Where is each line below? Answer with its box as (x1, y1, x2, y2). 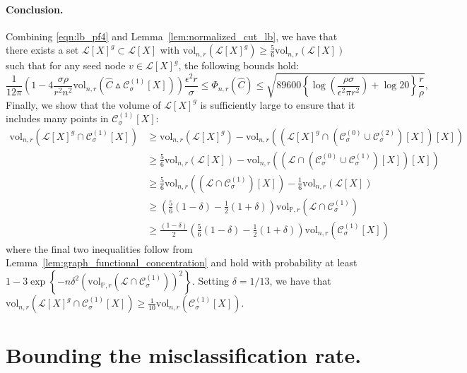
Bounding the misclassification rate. (6, 341, 362, 369)
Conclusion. (6, 1, 64, 16)
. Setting (191, 273, 229, 288)
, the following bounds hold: (178, 58, 300, 73)
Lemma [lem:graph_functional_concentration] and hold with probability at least (6, 255, 357, 270)
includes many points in (6, 111, 109, 126)
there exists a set (6, 42, 79, 57)
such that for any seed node (6, 58, 126, 73)
